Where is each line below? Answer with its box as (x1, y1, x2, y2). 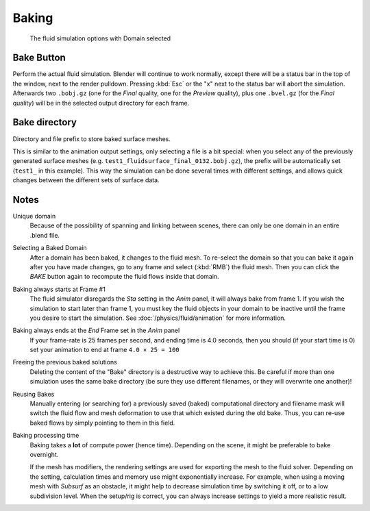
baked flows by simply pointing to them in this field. (29, 419, 175, 427)
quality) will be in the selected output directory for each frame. (12, 99, 190, 107)
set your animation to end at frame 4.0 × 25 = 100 (29, 346, 180, 354)
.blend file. (29, 231, 60, 239)
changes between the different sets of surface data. (12, 176, 160, 184)
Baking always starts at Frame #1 (12, 285, 106, 293)
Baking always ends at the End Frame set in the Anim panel (12, 326, 180, 335)
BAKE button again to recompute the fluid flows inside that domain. (29, 273, 219, 281)
